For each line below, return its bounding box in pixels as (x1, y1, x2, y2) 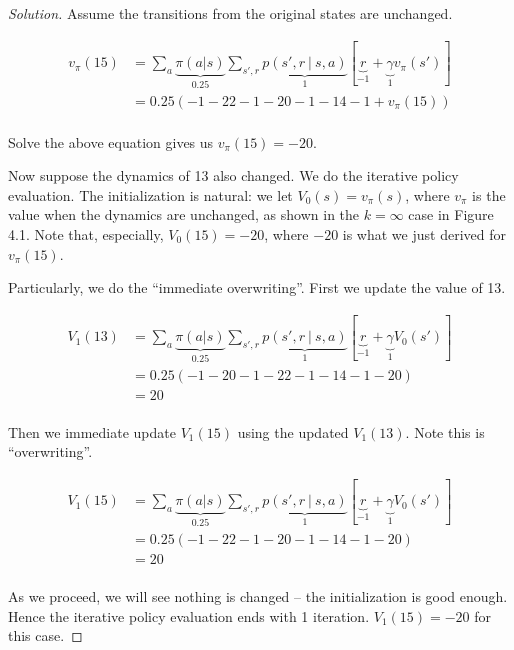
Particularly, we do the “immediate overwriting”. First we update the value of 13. (8, 277, 506, 298)
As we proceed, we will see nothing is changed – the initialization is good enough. (8, 585, 508, 606)
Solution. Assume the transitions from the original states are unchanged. (8, 3, 453, 23)
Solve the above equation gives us (8, 131, 214, 152)
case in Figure (408, 204, 494, 225)
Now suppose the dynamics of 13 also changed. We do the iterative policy (8, 165, 459, 186)
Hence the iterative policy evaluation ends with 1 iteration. (8, 605, 370, 626)
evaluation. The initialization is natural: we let (8, 184, 293, 205)
